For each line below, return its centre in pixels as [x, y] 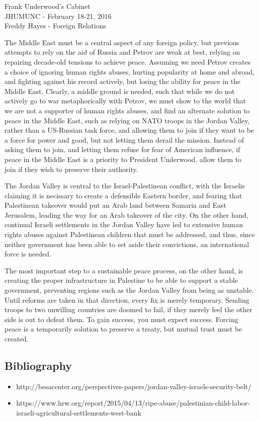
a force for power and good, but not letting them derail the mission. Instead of [124, 139]
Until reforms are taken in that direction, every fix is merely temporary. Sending [127, 299]
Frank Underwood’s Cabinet [47, 6]
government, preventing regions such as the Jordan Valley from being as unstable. [129, 290]
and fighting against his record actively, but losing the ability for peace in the [123, 81]
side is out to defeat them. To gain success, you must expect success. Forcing [122, 319]
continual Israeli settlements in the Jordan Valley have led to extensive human [124, 224]
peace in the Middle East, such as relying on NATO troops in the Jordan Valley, [127, 120]
